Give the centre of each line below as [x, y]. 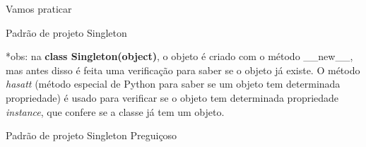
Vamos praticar [39, 8]
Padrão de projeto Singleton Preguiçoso [91, 135]
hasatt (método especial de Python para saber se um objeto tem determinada [173, 84]
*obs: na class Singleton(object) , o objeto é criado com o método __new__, [179, 56]
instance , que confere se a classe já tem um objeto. [115, 111]
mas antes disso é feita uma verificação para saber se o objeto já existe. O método [183, 70]
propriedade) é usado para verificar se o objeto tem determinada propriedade [172, 97]
